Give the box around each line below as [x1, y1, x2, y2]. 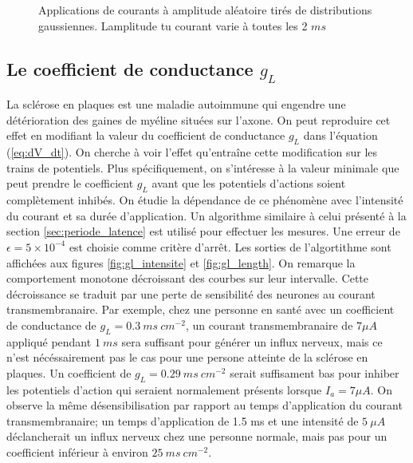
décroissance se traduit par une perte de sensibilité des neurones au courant [6, 285, 376, 302]
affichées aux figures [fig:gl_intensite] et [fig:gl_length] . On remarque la [6, 254, 356, 271]
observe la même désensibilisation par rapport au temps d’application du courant [6, 397, 403, 414]
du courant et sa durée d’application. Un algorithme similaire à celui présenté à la [6, 207, 407, 224]
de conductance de [6, 316, 96, 333]
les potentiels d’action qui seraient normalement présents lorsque [6, 381, 322, 398]
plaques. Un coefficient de [6, 364, 132, 381]
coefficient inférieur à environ [6, 444, 148, 461]
